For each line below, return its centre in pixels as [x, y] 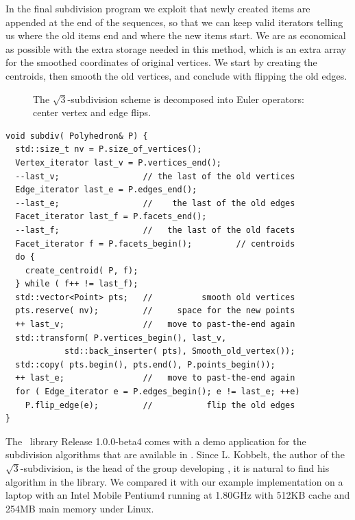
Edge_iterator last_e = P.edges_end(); [106, 190]
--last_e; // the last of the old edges [155, 203]
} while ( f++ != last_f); [77, 284]
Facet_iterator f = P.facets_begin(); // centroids [155, 244]
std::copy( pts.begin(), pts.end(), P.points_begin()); [145, 364]
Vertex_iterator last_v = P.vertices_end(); [118, 162]
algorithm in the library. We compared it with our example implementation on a [174, 481]
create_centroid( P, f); [82, 270]
